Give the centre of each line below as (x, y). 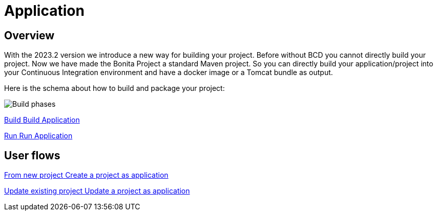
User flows (32, 155)
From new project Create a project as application (86, 175)
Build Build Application (42, 120)
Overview (29, 35)
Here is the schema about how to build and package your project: (115, 88)
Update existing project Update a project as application (97, 191)
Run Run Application (38, 136)
